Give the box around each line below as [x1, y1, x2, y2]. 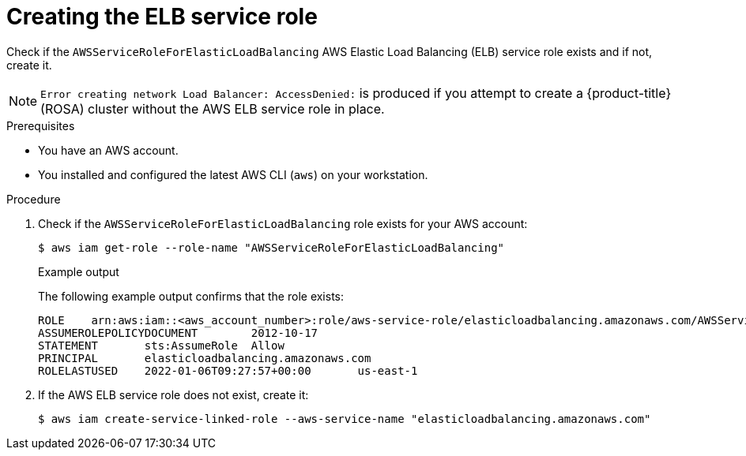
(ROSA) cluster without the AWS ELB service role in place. [40, 100, 385, 117]
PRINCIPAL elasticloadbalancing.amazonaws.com [38, 351, 371, 364]
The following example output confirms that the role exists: [38, 289, 345, 303]
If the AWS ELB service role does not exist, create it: [38, 387, 309, 402]
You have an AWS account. [38, 143, 179, 157]
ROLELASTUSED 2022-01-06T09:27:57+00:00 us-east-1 [38, 364, 418, 377]
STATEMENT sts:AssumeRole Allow [38, 338, 284, 352]
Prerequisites [6, 118, 75, 133]
